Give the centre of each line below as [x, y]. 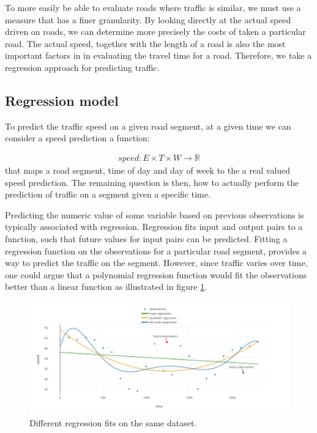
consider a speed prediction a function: [77, 138]
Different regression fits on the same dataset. [113, 422]
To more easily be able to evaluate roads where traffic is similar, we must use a [153, 7]
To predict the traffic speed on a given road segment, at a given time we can [148, 126]
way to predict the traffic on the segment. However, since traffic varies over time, [156, 263]
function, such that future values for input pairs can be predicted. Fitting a [146, 238]
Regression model [62, 100]
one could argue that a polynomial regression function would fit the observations [156, 274]
